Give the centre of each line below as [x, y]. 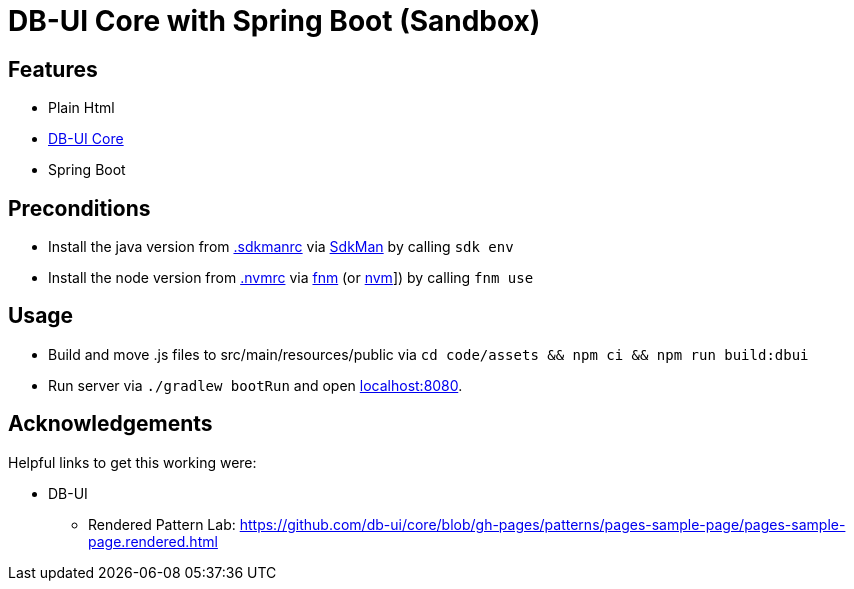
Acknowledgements [110, 424]
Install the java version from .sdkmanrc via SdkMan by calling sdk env [281, 247]
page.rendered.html [153, 541]
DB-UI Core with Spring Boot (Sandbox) [274, 21]
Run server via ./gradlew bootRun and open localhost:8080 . [255, 385]
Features [53, 69]
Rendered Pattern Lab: [162, 524]
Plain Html [81, 108]
